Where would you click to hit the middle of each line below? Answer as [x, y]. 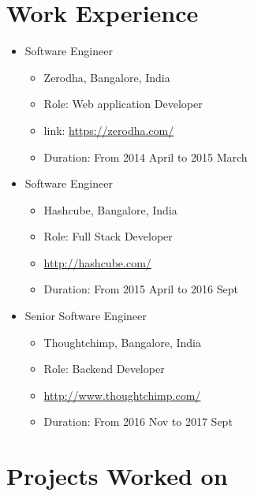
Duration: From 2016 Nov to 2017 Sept [138, 421]
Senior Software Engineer [86, 316]
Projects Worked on [117, 476]
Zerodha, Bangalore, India [107, 77]
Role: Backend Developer [104, 369]
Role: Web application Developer [123, 104]
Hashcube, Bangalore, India [110, 209]
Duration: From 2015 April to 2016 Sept [141, 289]
